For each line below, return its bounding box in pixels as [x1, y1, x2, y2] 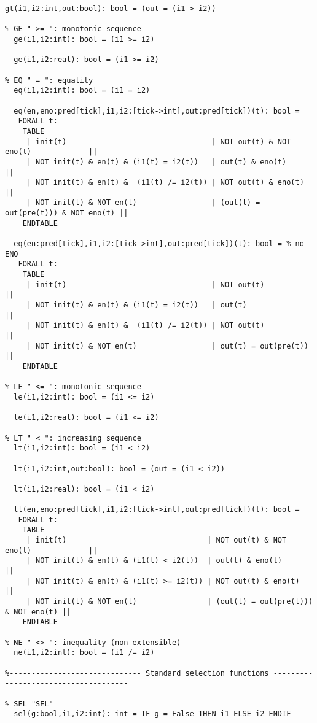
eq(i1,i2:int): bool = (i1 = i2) [14, 86, 151, 95]
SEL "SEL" [14, 699, 53, 708]
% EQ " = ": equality [5, 75, 93, 85]
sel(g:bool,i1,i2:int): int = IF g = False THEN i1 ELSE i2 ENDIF [14, 709, 291, 719]
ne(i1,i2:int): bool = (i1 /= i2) [14, 648, 155, 657]
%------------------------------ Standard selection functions [5, 668, 269, 678]
